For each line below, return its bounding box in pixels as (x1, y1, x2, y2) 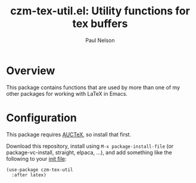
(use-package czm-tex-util (6, 166, 73, 173)
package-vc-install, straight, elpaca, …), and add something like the (6, 148, 172, 156)
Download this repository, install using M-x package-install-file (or (6, 142, 174, 150)
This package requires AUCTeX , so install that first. (6, 130, 132, 138)
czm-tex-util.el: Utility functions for (10, 4, 191, 18)
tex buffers (72, 17, 128, 30)
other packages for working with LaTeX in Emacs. (6, 90, 128, 97)
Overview (6, 64, 55, 77)
